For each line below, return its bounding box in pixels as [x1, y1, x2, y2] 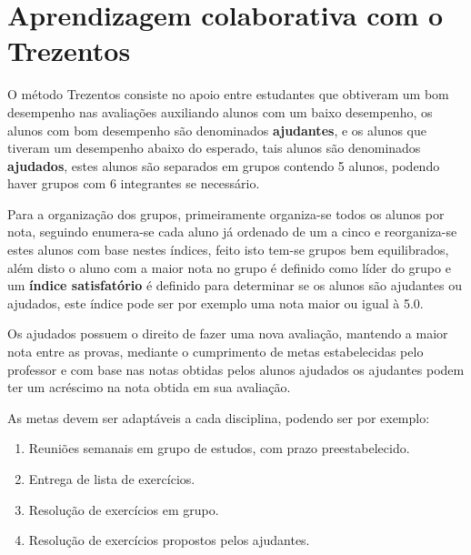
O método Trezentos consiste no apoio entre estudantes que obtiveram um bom [7, 85, 449, 104]
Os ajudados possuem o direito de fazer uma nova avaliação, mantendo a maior [7, 324, 448, 343]
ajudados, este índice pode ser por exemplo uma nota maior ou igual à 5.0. [7, 293, 424, 312]
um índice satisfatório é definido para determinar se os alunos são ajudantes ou [7, 276, 462, 295]
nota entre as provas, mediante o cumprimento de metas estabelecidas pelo [7, 342, 424, 361]
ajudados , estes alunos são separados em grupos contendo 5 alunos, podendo [7, 156, 440, 175]
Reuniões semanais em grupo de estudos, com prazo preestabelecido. [28, 439, 410, 458]
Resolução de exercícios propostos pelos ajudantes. [28, 530, 310, 550]
